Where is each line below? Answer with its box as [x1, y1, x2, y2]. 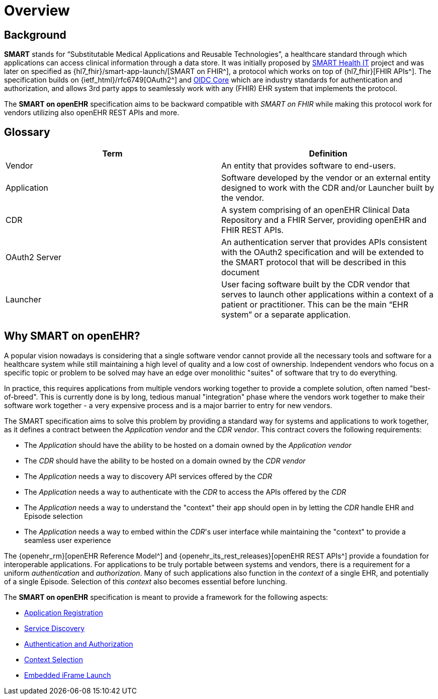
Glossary [4, 125, 50, 138]
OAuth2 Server [6, 252, 62, 263]
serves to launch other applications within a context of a [221, 289, 433, 300]
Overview [4, 2, 70, 19]
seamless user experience [24, 535, 111, 545]
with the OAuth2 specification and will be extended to [221, 247, 424, 258]
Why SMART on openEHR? [4, 330, 140, 343]
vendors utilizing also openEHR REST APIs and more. [4, 108, 180, 117]
